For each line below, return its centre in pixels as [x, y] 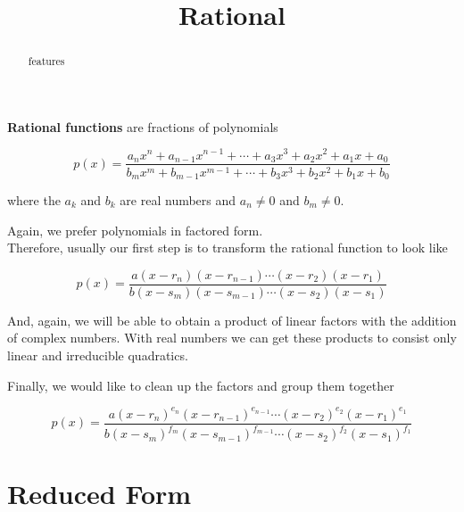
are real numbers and [178, 200]
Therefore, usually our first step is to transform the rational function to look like [228, 248]
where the [34, 200]
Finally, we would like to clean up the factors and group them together [201, 385]
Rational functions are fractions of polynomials [143, 126]
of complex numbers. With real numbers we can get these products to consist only [232, 338]
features [46, 61]
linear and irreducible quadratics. [98, 355]
